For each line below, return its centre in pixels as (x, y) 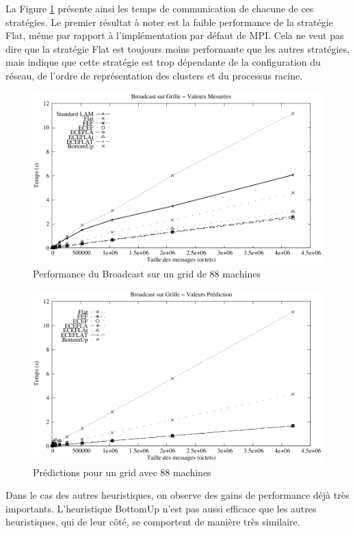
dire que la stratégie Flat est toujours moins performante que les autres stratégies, (178, 48)
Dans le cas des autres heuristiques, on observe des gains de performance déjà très (177, 495)
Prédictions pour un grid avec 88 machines (122, 472)
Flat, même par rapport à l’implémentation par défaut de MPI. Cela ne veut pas (175, 35)
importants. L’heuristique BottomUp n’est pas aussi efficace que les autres (161, 508)
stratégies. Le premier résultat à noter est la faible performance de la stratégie (169, 22)
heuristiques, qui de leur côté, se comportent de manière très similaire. (153, 522)
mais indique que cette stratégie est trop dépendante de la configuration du (163, 62)
